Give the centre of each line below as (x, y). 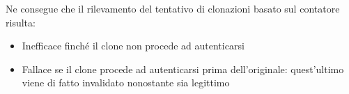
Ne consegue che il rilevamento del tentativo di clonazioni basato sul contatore (173, 8)
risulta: (21, 22)
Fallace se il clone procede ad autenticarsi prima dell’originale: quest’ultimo (183, 69)
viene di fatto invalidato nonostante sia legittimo (126, 83)
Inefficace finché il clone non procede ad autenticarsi (133, 46)
